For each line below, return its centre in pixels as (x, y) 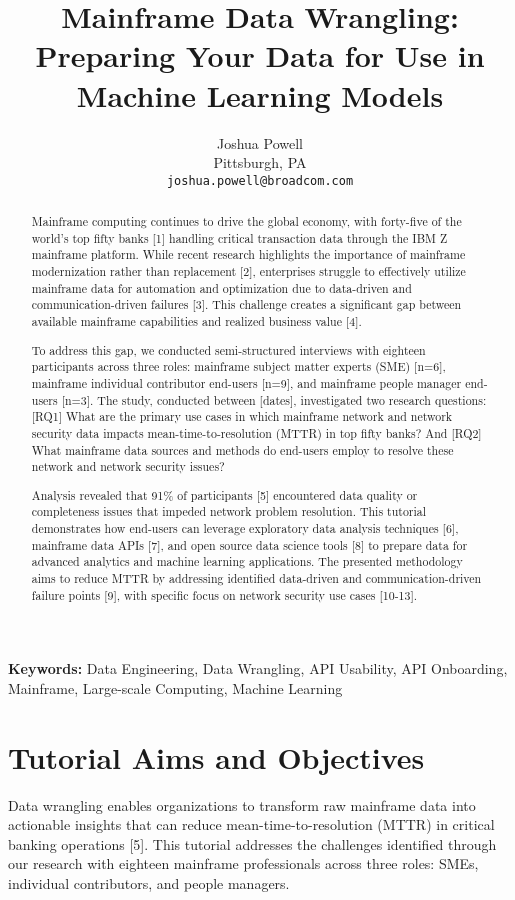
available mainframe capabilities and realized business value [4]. (196, 321)
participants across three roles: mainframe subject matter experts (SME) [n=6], (238, 366)
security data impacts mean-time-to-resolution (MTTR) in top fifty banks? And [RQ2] (256, 432)
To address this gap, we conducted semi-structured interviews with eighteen (228, 349)
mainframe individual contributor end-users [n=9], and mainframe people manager (246, 382)
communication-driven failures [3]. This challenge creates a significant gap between (246, 304)
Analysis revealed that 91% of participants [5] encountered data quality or (224, 494)
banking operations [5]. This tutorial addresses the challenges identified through (252, 843)
